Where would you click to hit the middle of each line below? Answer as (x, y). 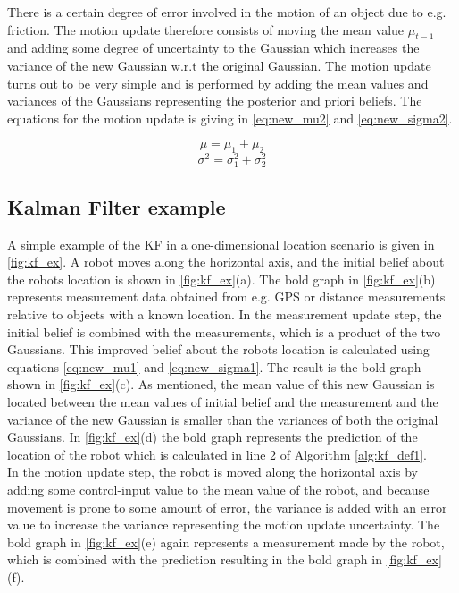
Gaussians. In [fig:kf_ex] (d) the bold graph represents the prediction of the (213, 437)
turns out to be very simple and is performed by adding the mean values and (218, 83)
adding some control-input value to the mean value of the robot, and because (218, 489)
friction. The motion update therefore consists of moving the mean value (206, 29)
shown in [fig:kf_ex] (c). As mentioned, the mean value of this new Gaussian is (221, 384)
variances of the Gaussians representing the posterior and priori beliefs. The (215, 101)
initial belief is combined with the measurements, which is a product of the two (224, 331)
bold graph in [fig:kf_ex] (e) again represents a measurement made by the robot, (226, 542)
